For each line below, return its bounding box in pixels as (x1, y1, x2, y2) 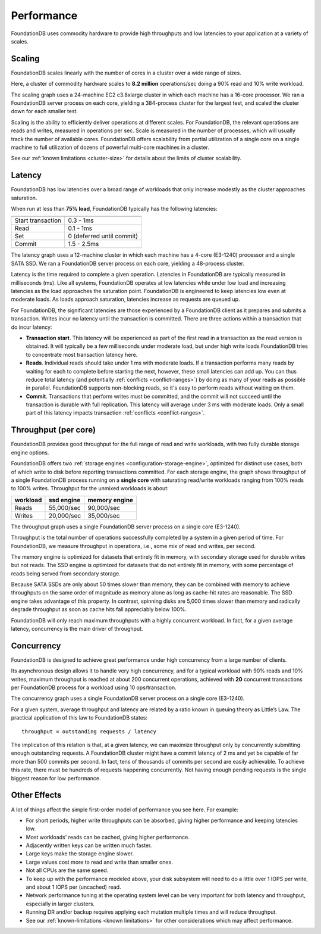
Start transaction (14, 216, 62, 225)
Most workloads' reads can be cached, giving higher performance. (26, 833, 190, 840)
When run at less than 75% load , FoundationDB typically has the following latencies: (11, 206, 218, 213)
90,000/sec (87, 503, 120, 512)
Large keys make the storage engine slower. (26, 850, 134, 857)
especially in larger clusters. (26, 900, 95, 907)
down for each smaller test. (11, 108, 78, 115)
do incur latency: (11, 323, 52, 331)
